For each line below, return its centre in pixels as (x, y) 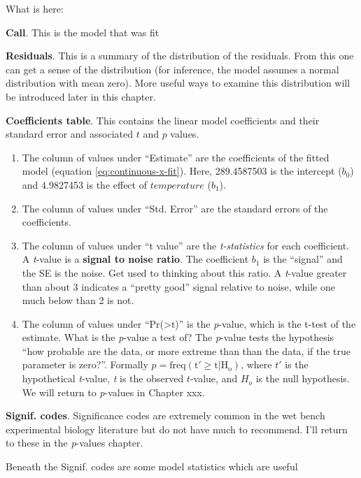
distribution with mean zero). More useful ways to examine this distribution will (178, 83)
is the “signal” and (303, 259)
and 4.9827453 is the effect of (84, 184)
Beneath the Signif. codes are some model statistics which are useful (152, 466)
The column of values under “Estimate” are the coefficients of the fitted (176, 157)
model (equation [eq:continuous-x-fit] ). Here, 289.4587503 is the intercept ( (182, 171)
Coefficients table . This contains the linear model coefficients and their (163, 120)
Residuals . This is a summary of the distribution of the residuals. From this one (180, 56)
